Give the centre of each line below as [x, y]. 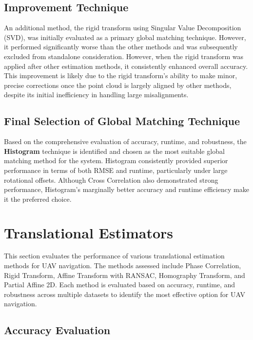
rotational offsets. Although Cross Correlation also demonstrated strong [111, 180]
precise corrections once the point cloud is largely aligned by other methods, [118, 85]
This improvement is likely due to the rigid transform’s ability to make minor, [121, 75]
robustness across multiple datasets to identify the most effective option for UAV [125, 294]
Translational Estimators [88, 232]
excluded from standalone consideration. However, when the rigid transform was [124, 56]
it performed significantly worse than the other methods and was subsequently [121, 47]
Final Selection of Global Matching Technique [122, 121]
